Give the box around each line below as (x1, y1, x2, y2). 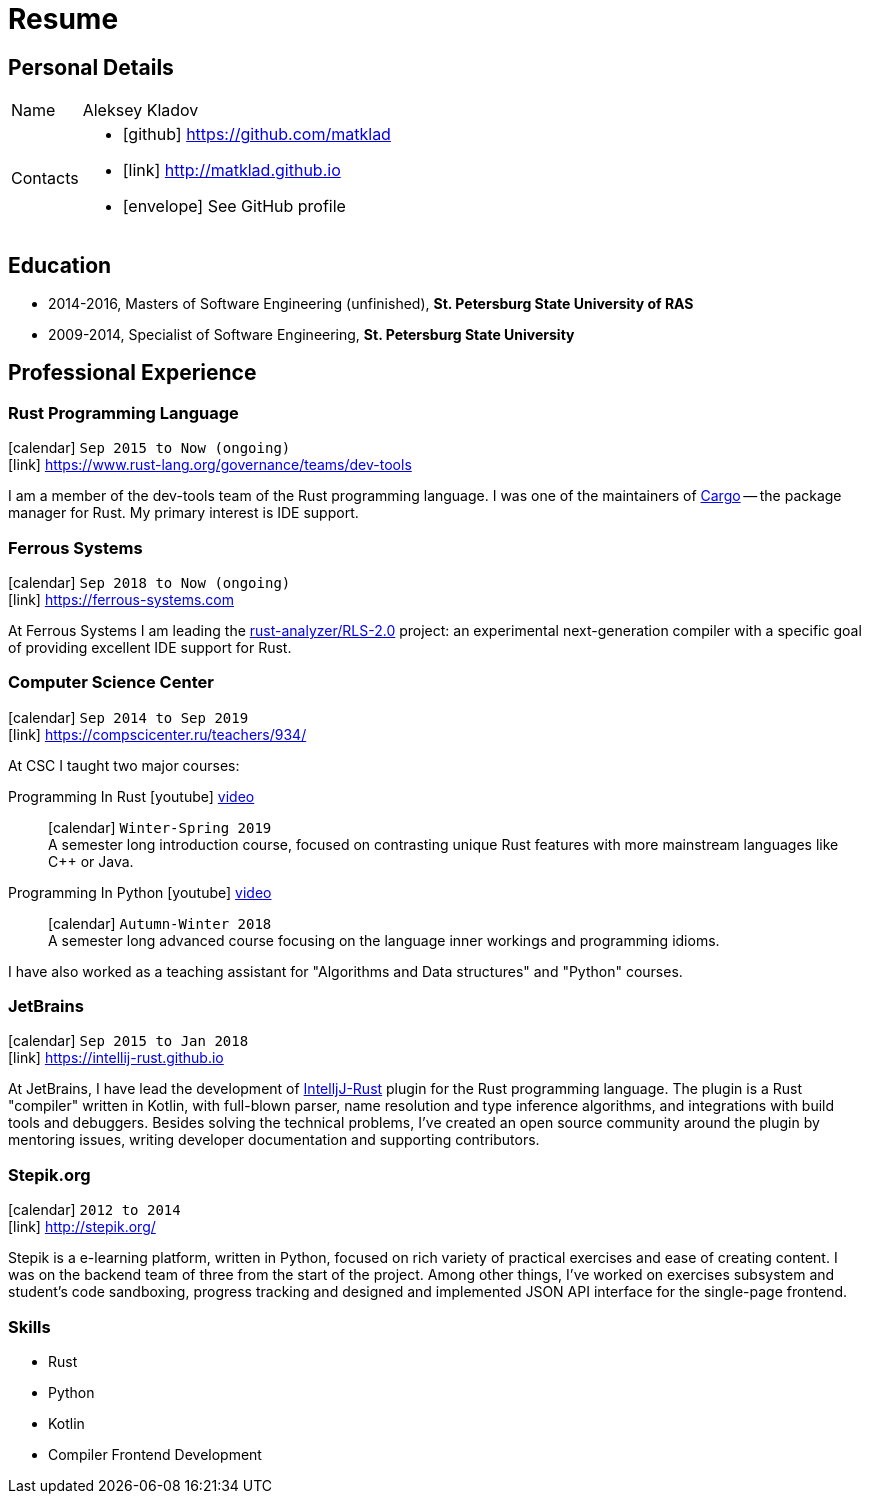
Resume (8, 2, 119, 36)
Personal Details (8, 54, 174, 80)
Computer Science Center (8, 672, 214, 693)
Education (8, 252, 112, 278)
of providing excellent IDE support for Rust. (8, 638, 292, 656)
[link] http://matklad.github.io (122, 160, 341, 181)
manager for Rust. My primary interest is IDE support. (8, 504, 359, 522)
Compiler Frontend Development (48, 1445, 262, 1463)
